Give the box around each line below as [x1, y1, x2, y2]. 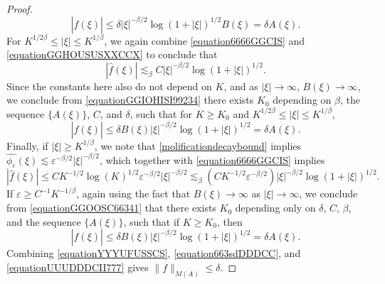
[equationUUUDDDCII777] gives [6, 259, 149, 274]
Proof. [6, 1, 33, 16]
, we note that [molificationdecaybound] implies [94, 138, 302, 153]
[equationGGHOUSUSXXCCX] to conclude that [6, 47, 218, 62]
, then [216, 214, 243, 229]
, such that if [123, 214, 180, 229]
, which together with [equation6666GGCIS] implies [99, 152, 325, 167]
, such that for [130, 106, 192, 121]
